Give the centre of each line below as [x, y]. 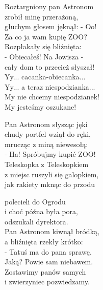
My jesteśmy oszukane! [41, 106]
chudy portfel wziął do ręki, [48, 134]
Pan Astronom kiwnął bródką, [52, 231]
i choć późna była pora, [41, 211]
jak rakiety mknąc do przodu [50, 184]
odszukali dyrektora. [36, 221]
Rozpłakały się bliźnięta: [43, 46]
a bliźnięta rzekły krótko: [44, 242]
